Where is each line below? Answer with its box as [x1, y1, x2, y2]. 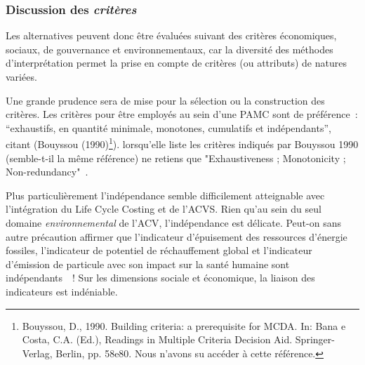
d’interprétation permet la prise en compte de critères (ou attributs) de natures [6, 55, 347, 70]
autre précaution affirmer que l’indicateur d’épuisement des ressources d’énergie [6, 229, 347, 244]
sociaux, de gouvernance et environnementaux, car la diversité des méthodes [6, 41, 333, 56]
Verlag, [22, 345, 53, 360]
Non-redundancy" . [6, 164, 88, 179]
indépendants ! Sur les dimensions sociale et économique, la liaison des [6, 270, 315, 285]
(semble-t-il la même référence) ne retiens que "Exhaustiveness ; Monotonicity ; [6, 150, 346, 165]
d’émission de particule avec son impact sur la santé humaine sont [6, 256, 290, 271]
